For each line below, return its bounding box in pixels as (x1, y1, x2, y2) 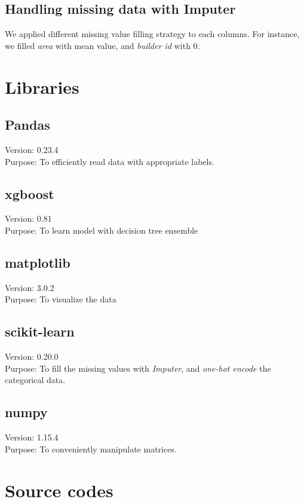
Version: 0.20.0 (5, 350, 59, 363)
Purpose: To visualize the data (5, 293, 116, 305)
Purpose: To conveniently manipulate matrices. (5, 442, 177, 455)
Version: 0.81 (5, 212, 52, 225)
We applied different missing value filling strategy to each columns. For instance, (5, 27, 300, 40)
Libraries (5, 74, 79, 99)
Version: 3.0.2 (5, 281, 54, 293)
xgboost (5, 184, 54, 203)
